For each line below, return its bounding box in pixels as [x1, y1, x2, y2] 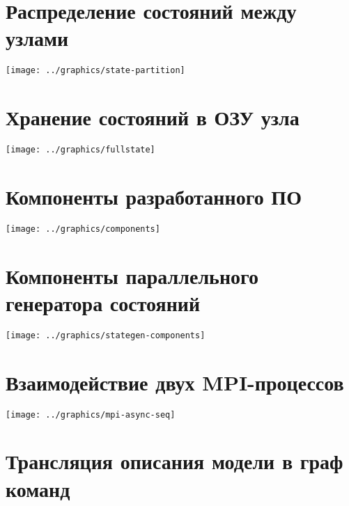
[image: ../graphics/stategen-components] [6, 330, 205, 340]
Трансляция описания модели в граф [6, 447, 343, 475]
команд [6, 474, 70, 503]
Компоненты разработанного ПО [6, 182, 302, 210]
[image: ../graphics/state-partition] [6, 65, 185, 76]
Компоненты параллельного [6, 261, 259, 290]
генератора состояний [6, 288, 201, 317]
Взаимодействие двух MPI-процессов [6, 367, 344, 396]
